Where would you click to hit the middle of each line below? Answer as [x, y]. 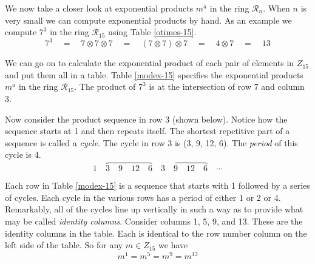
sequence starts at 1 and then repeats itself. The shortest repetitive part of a [147, 131]
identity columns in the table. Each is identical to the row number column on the [156, 233]
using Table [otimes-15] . [152, 32]
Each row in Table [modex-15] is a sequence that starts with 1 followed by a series [157, 185]
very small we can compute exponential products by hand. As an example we [148, 20]
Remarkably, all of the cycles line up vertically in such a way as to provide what [154, 209]
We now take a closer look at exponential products [99, 8]
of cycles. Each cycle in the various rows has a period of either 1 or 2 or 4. [143, 197]
